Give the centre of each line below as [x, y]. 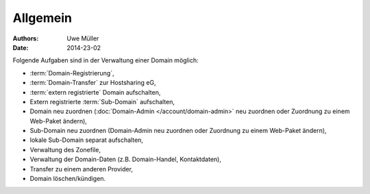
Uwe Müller [83, 38]
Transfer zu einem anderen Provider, [82, 169]
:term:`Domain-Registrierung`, [72, 73]
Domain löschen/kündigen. [68, 179]
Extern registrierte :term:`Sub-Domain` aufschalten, [102, 101]
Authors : [26, 38]
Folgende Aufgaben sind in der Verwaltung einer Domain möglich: [106, 60]
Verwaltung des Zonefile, [65, 149]
